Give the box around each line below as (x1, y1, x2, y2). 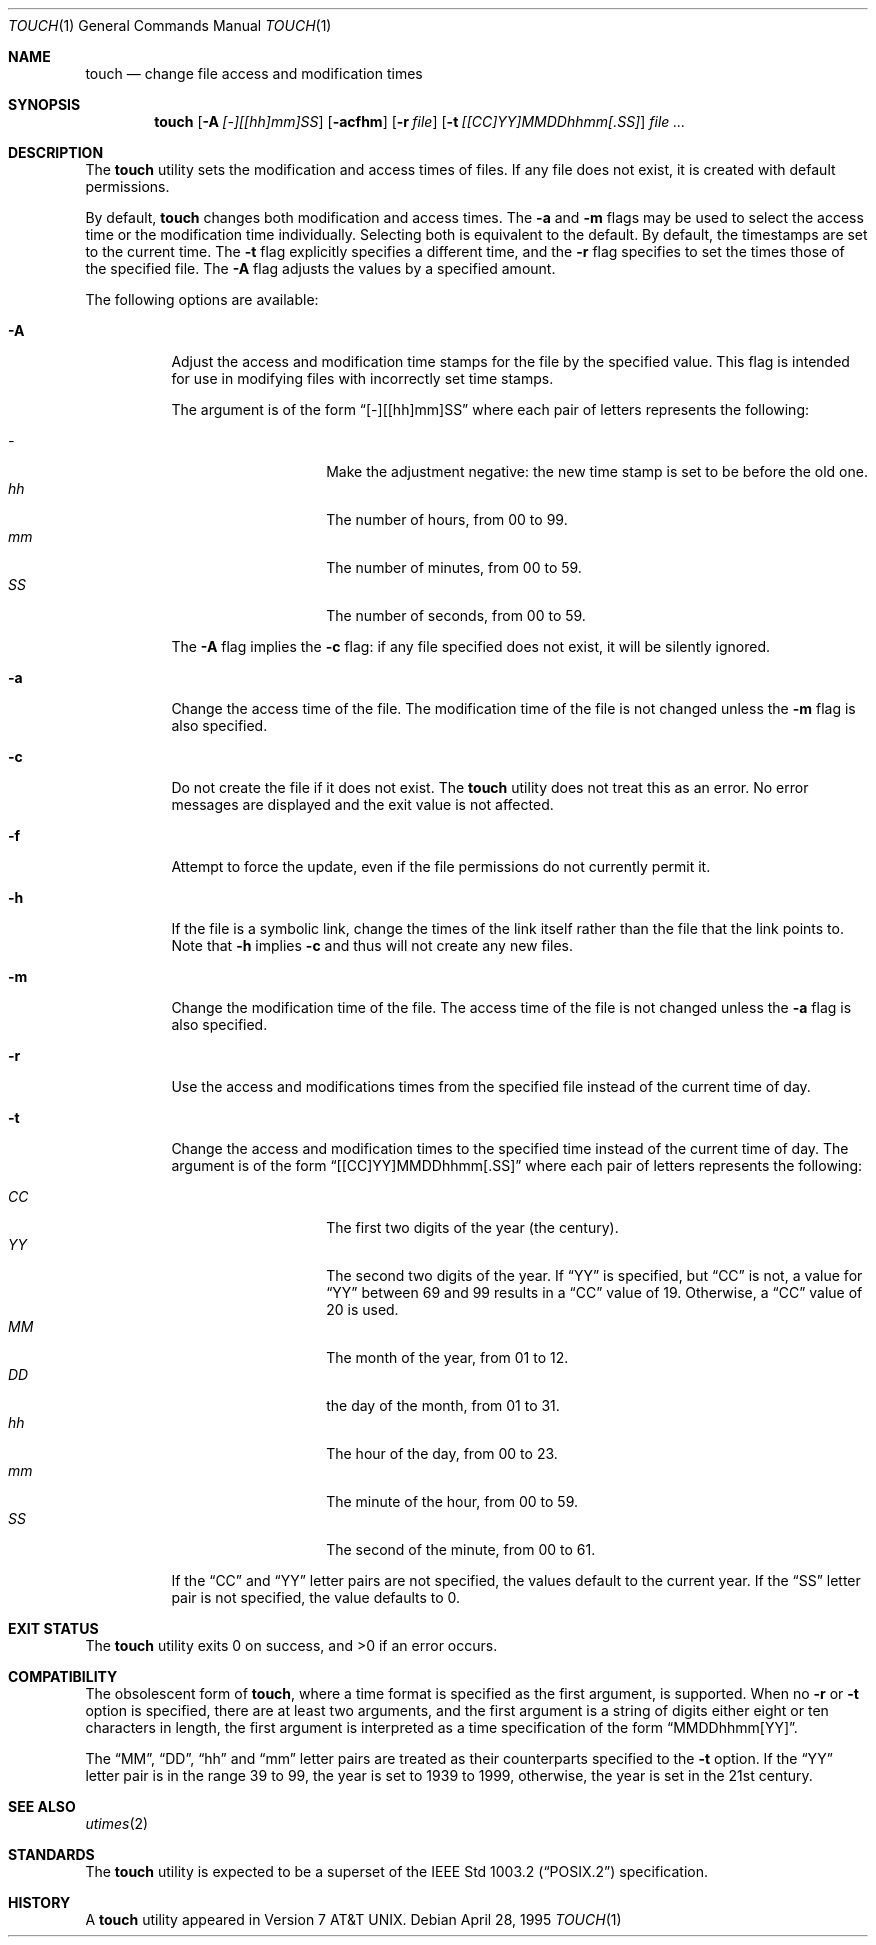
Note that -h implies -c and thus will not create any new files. (171, 937, 574, 954)
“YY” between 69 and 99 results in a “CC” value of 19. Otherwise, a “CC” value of (326, 1284, 863, 1301)
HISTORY (8, 1894, 71, 1911)
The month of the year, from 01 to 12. (326, 1349, 569, 1366)
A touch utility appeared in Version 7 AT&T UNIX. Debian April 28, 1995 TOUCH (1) (85, 1911, 622, 1928)
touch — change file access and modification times (85, 65, 423, 82)
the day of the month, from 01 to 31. (326, 1397, 560, 1414)
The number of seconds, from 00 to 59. (326, 607, 586, 624)
